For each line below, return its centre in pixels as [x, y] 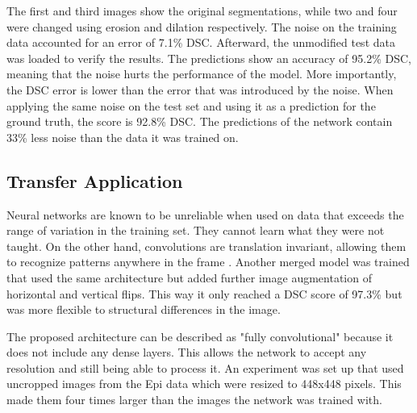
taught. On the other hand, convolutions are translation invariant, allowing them [206, 246]
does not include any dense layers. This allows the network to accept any [187, 352]
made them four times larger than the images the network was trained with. [194, 400]
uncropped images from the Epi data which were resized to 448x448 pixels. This [204, 384]
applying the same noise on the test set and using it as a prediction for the [191, 105]
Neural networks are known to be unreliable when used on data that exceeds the [205, 214]
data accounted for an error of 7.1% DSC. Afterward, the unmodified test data [201, 42]
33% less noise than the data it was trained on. [123, 137]
